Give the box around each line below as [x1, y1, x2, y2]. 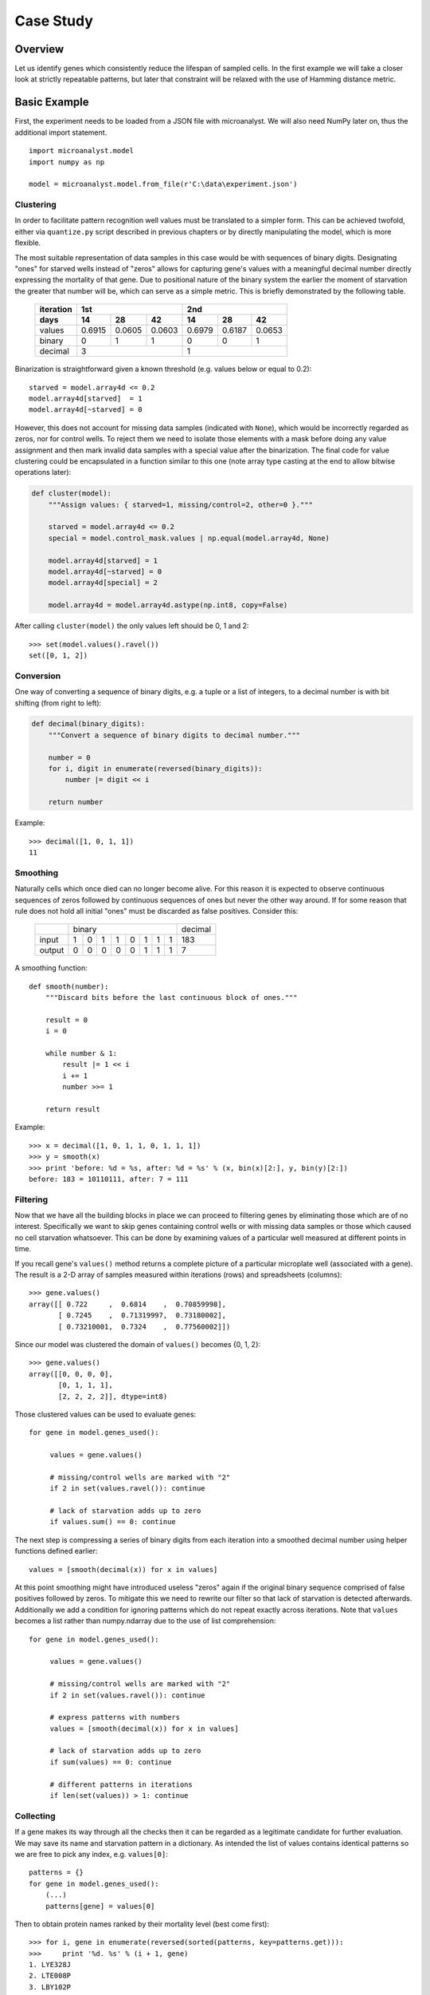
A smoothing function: [14, 963, 88, 973]
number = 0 [48, 753, 91, 762]
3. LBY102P [29, 1982, 72, 1991]
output [39, 945, 64, 956]
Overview [14, 42, 64, 56]
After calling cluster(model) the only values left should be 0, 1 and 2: [14, 621, 249, 630]
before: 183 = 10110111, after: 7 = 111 [29, 1174, 189, 1183]
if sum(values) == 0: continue [49, 1757, 172, 1767]
